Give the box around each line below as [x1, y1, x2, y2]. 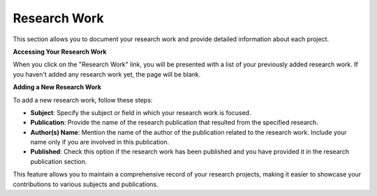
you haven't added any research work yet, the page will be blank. [13, 70, 201, 78]
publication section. [30, 157, 87, 165]
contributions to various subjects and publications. [13, 180, 158, 188]
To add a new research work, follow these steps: [13, 96, 153, 104]
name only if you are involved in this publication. [30, 138, 170, 146]
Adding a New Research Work [13, 83, 101, 91]
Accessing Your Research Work [13, 47, 108, 56]
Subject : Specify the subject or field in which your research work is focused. [30, 108, 251, 116]
